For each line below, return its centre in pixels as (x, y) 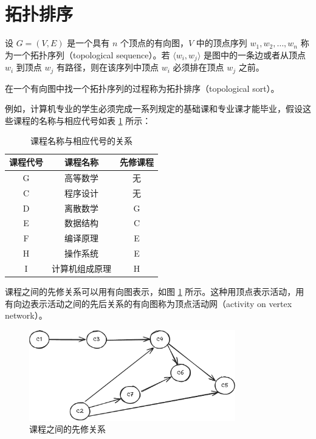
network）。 (26, 315)
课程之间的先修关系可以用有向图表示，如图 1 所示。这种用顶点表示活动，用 (155, 291)
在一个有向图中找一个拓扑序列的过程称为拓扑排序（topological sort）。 (142, 88)
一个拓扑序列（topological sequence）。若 (91, 54)
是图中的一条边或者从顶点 (255, 54)
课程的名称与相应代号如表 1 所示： (82, 120)
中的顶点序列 (222, 43)
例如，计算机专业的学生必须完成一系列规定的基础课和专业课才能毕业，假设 (154, 109)
